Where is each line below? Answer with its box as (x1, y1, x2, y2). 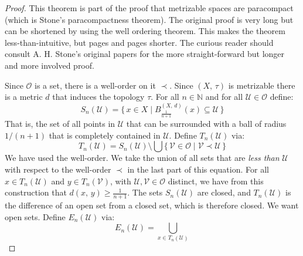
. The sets (127, 186, 163, 198)
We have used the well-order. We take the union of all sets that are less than (5, 151, 280, 164)
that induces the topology (52, 90, 145, 103)
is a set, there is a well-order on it (35, 79, 156, 91)
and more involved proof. (5, 59, 94, 71)
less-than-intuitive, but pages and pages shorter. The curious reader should (5, 36, 274, 48)
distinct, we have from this (168, 174, 264, 187)
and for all (205, 90, 243, 103)
